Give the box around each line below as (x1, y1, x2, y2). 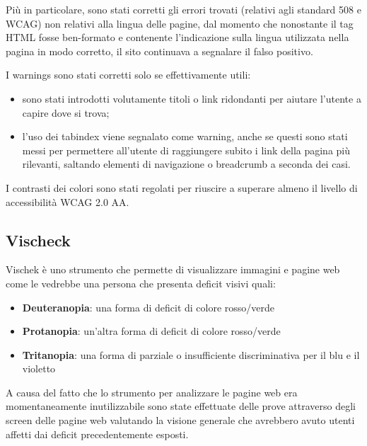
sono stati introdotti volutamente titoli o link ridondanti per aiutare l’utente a (22, 91, 361, 105)
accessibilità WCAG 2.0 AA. (6, 194, 129, 209)
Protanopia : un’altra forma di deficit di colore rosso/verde (22, 324, 281, 338)
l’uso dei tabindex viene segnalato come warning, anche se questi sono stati (22, 129, 348, 144)
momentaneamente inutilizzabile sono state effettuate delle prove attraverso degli (6, 399, 356, 413)
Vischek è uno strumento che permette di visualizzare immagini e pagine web (6, 262, 340, 277)
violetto (22, 361, 56, 376)
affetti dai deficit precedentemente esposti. (6, 426, 189, 441)
